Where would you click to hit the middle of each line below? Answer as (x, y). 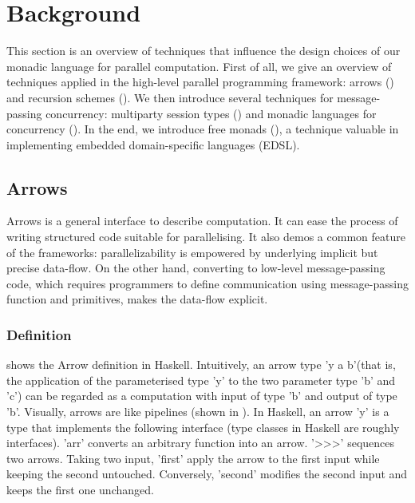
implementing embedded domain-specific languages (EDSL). (153, 144)
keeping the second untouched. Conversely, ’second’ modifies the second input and (207, 474)
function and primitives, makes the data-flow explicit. (137, 299)
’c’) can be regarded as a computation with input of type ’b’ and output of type (202, 396)
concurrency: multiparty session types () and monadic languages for (211, 113)
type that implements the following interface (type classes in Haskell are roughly (203, 427)
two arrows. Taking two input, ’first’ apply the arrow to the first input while (193, 458)
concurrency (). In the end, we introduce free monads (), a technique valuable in (203, 129)
